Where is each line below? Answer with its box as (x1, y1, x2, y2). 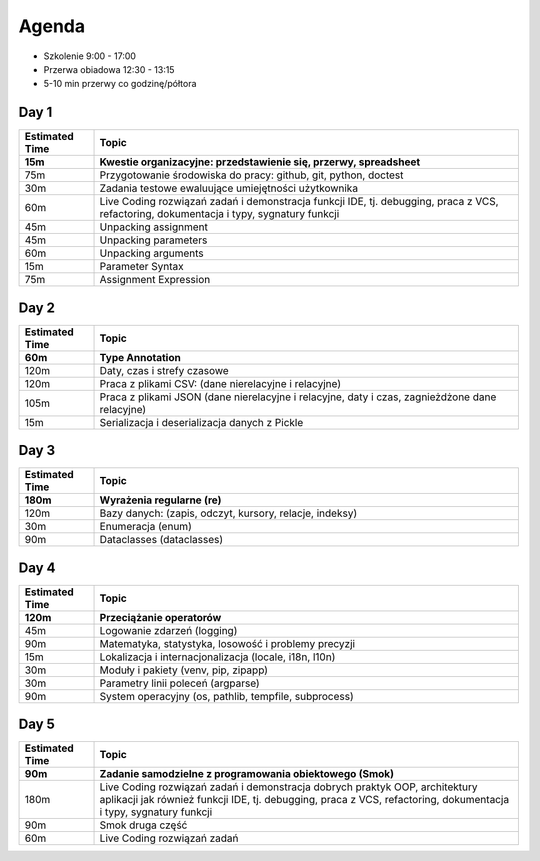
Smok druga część (99, 818, 188, 832)
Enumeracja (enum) (99, 520, 192, 534)
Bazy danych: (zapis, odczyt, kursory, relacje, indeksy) (99, 506, 358, 520)
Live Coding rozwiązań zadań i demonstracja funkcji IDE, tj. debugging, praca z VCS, (99, 195, 499, 209)
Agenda (18, 15, 85, 37)
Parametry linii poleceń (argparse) (99, 676, 260, 690)
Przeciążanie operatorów (99, 610, 222, 624)
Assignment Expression (99, 273, 211, 287)
